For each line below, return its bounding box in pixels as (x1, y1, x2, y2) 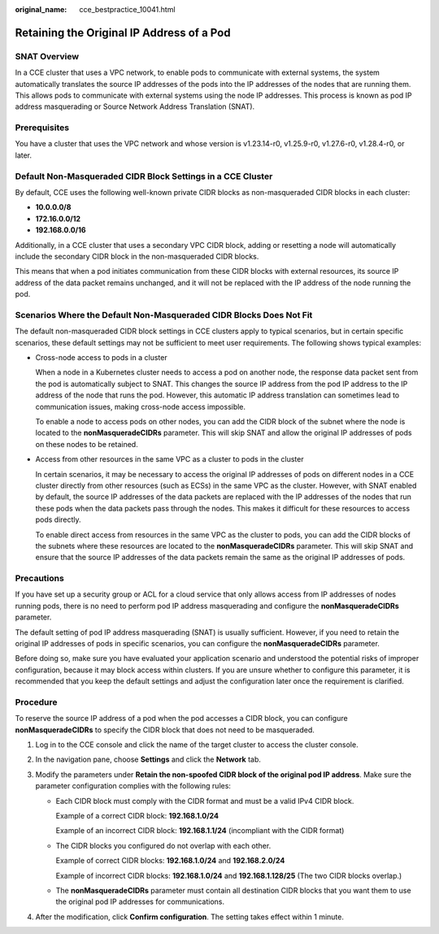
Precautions (15, 573, 64, 584)
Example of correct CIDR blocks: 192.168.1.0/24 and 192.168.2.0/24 (55, 856, 285, 866)
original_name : (15, 5, 67, 14)
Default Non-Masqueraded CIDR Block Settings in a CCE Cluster (15, 171, 273, 182)
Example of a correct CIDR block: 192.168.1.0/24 (55, 811, 219, 821)
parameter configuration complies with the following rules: (35, 781, 232, 791)
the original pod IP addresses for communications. (55, 897, 225, 906)
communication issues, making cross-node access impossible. (35, 402, 246, 411)
